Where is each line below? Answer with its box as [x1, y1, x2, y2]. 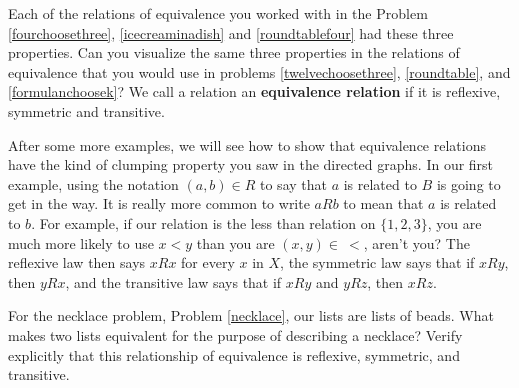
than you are [196, 232, 275, 253]
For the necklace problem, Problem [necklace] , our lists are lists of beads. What [8, 305, 494, 326]
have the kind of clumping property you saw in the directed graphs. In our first [8, 154, 494, 175]
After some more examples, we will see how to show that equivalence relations [8, 134, 486, 155]
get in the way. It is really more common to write [8, 193, 310, 214]
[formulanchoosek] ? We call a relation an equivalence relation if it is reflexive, [8, 81, 501, 102]
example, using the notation [8, 173, 179, 194]
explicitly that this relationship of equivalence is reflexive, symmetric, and [8, 344, 460, 365]
